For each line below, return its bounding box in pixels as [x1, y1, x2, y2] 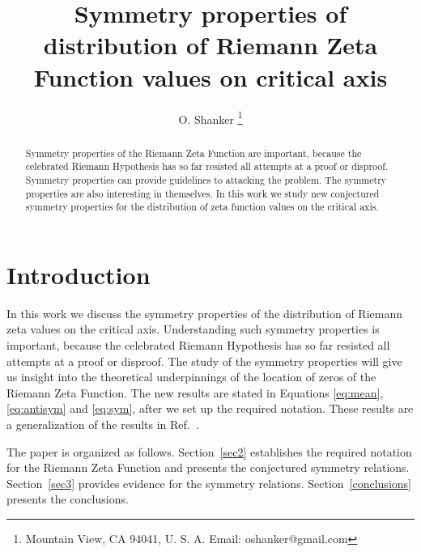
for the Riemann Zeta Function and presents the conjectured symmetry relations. [6, 459, 410, 476]
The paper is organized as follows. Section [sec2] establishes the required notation [6, 443, 412, 460]
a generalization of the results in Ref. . [6, 415, 199, 432]
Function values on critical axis [33, 60, 388, 93]
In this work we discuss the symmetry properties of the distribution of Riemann [6, 304, 402, 321]
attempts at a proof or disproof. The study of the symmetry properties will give [6, 352, 402, 369]
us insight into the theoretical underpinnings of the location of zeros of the [6, 368, 376, 385]
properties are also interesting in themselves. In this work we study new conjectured [25, 186, 380, 200]
